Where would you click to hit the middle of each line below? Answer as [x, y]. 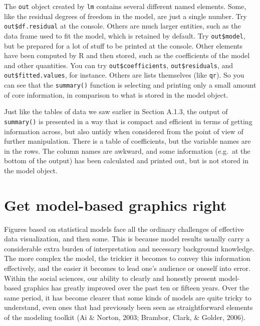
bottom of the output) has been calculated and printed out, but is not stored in [126, 160]
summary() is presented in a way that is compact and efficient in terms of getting [128, 121]
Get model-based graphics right [115, 205]
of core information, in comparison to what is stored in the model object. [116, 94]
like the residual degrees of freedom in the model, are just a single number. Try [125, 16]
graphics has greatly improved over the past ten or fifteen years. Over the [136, 288]
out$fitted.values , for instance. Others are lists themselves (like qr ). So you [124, 75]
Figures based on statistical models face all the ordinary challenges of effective [124, 229]
